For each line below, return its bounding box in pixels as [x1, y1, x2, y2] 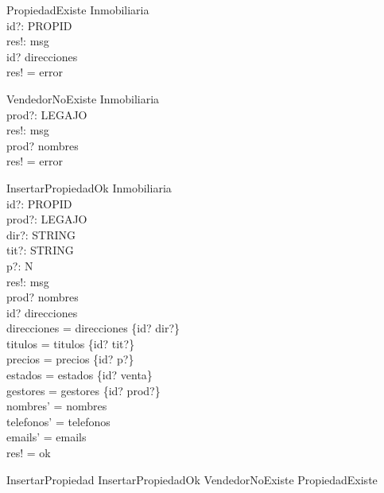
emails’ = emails [6, 429, 87, 445]
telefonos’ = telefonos [6, 413, 111, 429]
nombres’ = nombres [6, 398, 107, 414]
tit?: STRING [6, 242, 74, 258]
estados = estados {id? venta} [6, 367, 153, 383]
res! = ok [6, 444, 51, 461]
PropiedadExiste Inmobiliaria [6, 2, 149, 17]
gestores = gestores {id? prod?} [6, 382, 161, 398]
